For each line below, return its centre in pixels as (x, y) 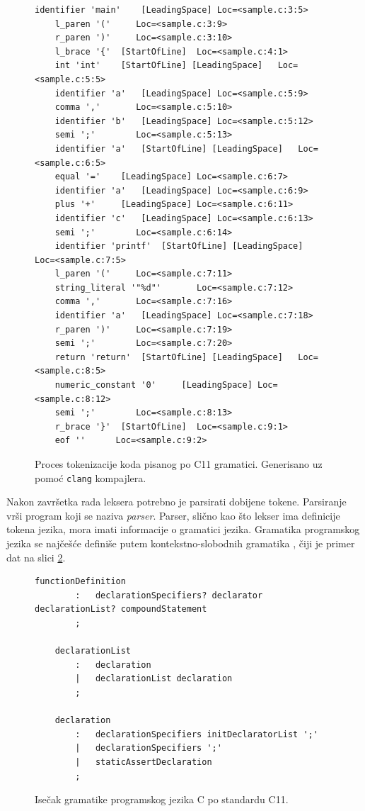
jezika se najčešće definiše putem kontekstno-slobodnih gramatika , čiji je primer (181, 543)
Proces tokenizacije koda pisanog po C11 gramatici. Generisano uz (179, 464)
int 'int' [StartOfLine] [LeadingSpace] (159, 66)
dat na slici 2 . (36, 557)
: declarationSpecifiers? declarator (169, 595)
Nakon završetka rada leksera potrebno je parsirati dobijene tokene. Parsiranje (176, 502)
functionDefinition (80, 582)
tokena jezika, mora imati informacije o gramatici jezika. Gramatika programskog (183, 529)
